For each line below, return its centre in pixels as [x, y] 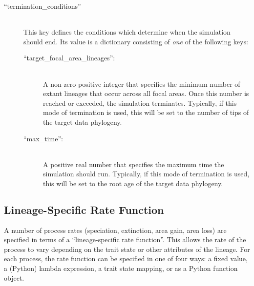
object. [14, 277]
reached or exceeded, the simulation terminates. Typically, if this [140, 103]
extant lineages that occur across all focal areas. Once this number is [146, 93]
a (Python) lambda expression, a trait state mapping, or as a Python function [121, 268]
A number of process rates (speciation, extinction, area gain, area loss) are [115, 230]
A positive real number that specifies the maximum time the [134, 164]
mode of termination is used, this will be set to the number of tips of [146, 112]
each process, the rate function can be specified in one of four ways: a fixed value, [126, 258]
